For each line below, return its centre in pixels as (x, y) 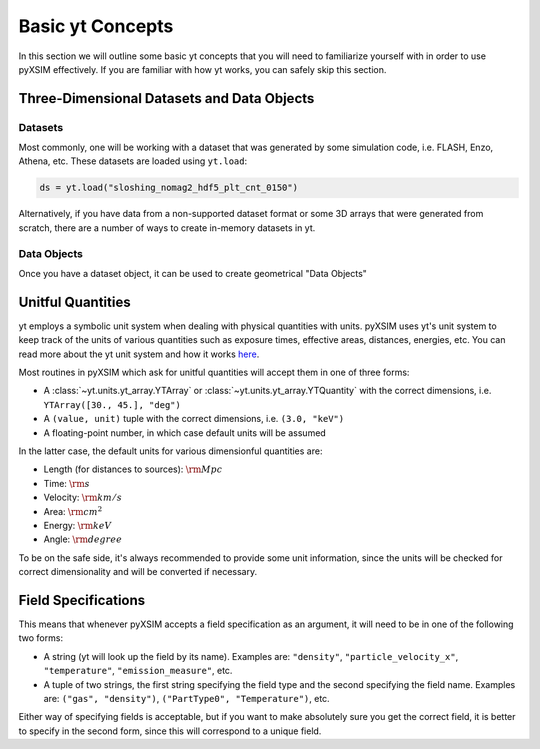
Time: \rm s (66, 483)
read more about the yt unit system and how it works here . (139, 354)
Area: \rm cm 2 (73, 510)
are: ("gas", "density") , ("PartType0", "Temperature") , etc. (186, 698)
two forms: (41, 638)
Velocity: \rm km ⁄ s (82, 497)
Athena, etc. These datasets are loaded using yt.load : (133, 161)
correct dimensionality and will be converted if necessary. (138, 572)
